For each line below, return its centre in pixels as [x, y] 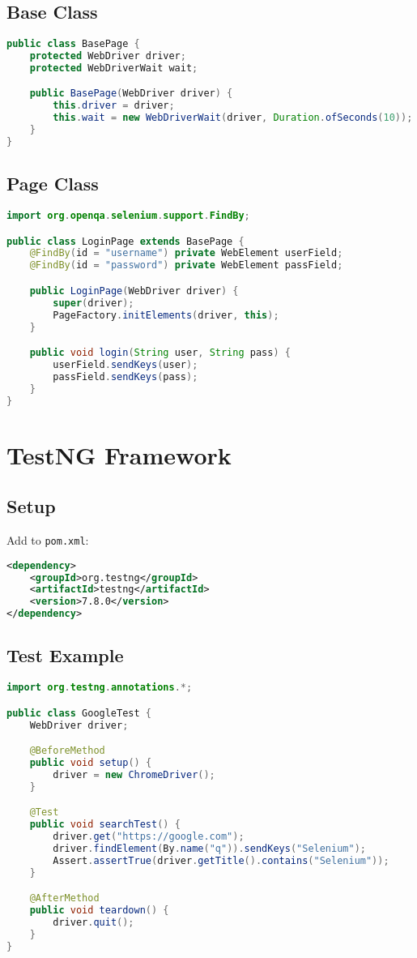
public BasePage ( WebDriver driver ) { [131, 94]
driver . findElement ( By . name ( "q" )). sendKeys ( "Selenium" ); [209, 848]
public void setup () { [91, 763]
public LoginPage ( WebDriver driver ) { [134, 291]
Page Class [53, 184]
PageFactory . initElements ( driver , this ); [166, 315]
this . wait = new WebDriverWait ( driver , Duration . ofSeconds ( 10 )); [233, 118]
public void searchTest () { [105, 825]
